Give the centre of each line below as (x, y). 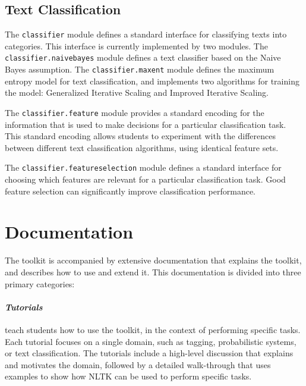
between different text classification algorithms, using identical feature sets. (142, 147)
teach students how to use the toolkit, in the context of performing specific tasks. (153, 329)
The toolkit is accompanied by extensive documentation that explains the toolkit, (153, 260)
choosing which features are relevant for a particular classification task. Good (145, 179)
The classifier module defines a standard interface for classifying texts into (146, 34)
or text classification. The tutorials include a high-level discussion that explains (149, 353)
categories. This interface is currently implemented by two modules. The (136, 45)
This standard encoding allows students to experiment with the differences (140, 136)
